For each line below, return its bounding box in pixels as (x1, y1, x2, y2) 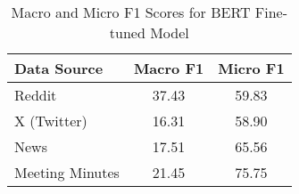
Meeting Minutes (14, 162, 120, 182)
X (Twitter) (14, 110, 87, 131)
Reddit (14, 85, 57, 105)
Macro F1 (133, 58, 204, 78)
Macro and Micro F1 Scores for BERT (11, 2, 251, 22)
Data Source (14, 58, 104, 78)
